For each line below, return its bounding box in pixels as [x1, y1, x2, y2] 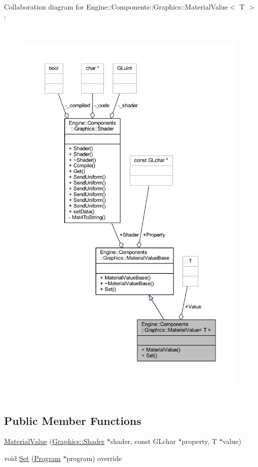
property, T [181, 436, 217, 446]
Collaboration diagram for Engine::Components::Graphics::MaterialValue [4, 2, 228, 12]
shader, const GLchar [110, 436, 176, 446]
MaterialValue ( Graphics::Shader [4, 436, 105, 446]
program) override [66, 452, 122, 463]
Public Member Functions [4, 412, 141, 428]
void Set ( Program [4, 452, 61, 463]
